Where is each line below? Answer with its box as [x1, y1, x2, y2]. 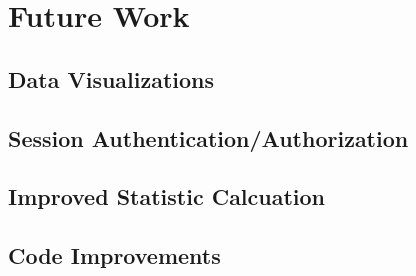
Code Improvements [8, 240, 221, 271]
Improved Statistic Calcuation [8, 181, 326, 212]
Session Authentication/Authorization [8, 122, 409, 153]
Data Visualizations [8, 63, 215, 94]
